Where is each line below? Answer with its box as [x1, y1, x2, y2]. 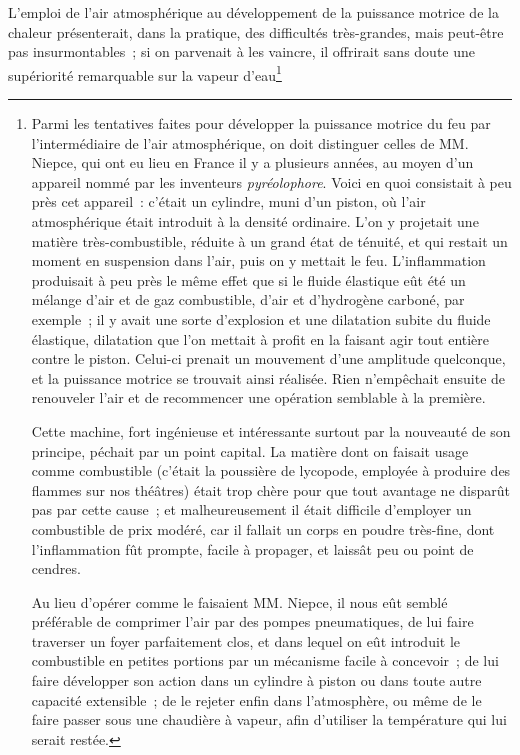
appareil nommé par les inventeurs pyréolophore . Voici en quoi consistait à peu [31, 171, 512, 192]
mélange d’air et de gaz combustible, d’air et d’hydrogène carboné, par [31, 289, 465, 310]
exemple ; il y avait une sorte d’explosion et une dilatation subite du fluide [31, 308, 491, 329]
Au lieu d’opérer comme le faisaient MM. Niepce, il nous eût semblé [31, 591, 448, 612]
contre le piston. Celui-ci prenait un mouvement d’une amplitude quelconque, [31, 348, 506, 369]
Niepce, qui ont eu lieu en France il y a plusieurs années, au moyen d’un [31, 152, 474, 173]
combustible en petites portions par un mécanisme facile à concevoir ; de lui [31, 650, 499, 671]
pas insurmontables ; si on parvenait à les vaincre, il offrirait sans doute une [8, 41, 476, 62]
